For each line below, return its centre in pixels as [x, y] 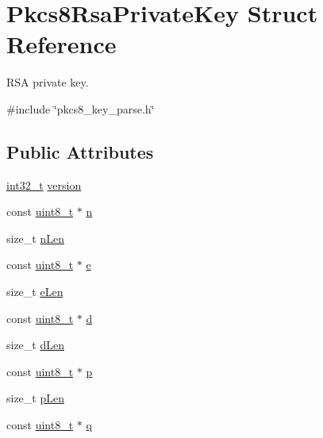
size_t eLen [35, 292]
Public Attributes [80, 151]
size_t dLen [35, 345]
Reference [62, 44]
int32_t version [44, 184]
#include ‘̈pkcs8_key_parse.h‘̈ [81, 108]
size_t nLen [35, 238]
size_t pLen [35, 398]
